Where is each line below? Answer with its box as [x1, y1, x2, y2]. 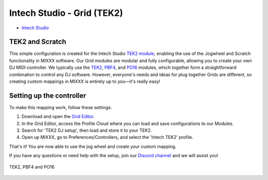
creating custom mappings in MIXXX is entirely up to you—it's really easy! [9, 78, 161, 84]
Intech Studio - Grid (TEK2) [9, 7, 124, 18]
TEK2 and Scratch [9, 38, 67, 46]
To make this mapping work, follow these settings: [9, 104, 112, 110]
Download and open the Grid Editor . [21, 114, 95, 120]
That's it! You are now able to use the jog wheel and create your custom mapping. [9, 143, 177, 149]
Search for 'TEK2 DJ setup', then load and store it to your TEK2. [21, 127, 152, 133]
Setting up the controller [9, 91, 86, 100]
